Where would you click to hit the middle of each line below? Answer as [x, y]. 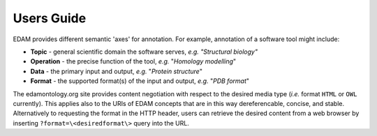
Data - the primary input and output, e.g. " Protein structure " [116, 71]
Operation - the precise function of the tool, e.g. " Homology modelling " [133, 61]
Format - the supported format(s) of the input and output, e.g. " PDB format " [140, 81]
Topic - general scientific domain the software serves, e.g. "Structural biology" [144, 52]
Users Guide [50, 18]
